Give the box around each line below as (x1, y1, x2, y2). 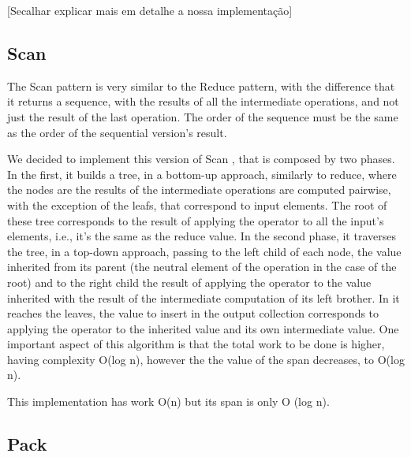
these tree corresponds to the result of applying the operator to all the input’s (7, 212, 384, 228)
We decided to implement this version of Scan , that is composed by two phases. (7, 150, 395, 167)
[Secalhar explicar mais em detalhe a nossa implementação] (7, 2, 293, 18)
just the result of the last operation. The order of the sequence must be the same (7, 108, 398, 124)
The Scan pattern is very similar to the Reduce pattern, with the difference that (7, 77, 395, 94)
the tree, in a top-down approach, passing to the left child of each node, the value (7, 243, 402, 259)
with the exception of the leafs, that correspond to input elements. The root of (7, 196, 387, 213)
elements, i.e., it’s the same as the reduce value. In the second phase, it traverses (7, 228, 396, 244)
